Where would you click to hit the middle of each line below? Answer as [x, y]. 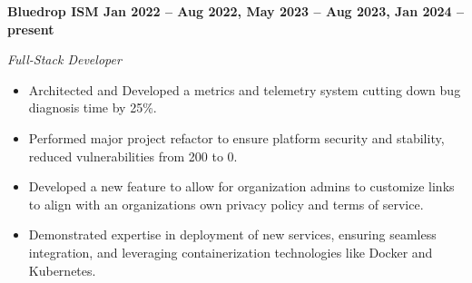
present [31, 29]
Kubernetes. [62, 270]
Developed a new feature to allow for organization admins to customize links [241, 186]
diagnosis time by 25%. [93, 107]
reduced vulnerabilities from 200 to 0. [133, 156]
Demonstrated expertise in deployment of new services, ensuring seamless [232, 234]
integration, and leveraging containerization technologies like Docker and [231, 252]
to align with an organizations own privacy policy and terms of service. [226, 204]
